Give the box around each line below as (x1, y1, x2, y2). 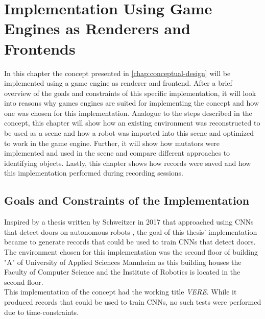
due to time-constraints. (4, 306, 79, 317)
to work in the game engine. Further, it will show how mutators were (4, 137, 220, 148)
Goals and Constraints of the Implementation (4, 192, 250, 208)
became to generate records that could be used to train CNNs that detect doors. (4, 236, 256, 247)
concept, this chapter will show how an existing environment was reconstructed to (4, 117, 260, 128)
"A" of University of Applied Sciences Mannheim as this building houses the (4, 256, 242, 267)
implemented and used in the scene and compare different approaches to (4, 148, 230, 158)
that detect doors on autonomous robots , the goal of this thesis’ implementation (4, 226, 257, 237)
